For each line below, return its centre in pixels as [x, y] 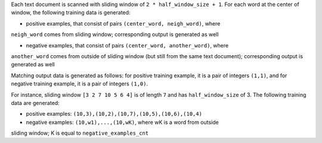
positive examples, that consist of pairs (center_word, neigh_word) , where [123, 23]
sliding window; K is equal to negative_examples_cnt [80, 133]
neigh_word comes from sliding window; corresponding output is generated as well [115, 34]
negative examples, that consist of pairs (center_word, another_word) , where [127, 45]
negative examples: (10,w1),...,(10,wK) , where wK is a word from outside [122, 122]
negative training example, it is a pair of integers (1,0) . [80, 84]
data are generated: [35, 103]
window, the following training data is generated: [71, 12]
